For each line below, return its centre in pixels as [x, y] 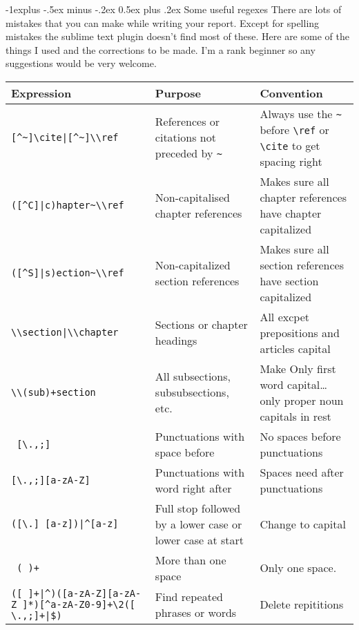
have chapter [291, 213]
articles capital [295, 348]
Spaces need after [302, 472]
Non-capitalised [192, 197]
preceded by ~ [188, 153]
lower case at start [200, 540]
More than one [191, 560]
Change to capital [303, 524]
